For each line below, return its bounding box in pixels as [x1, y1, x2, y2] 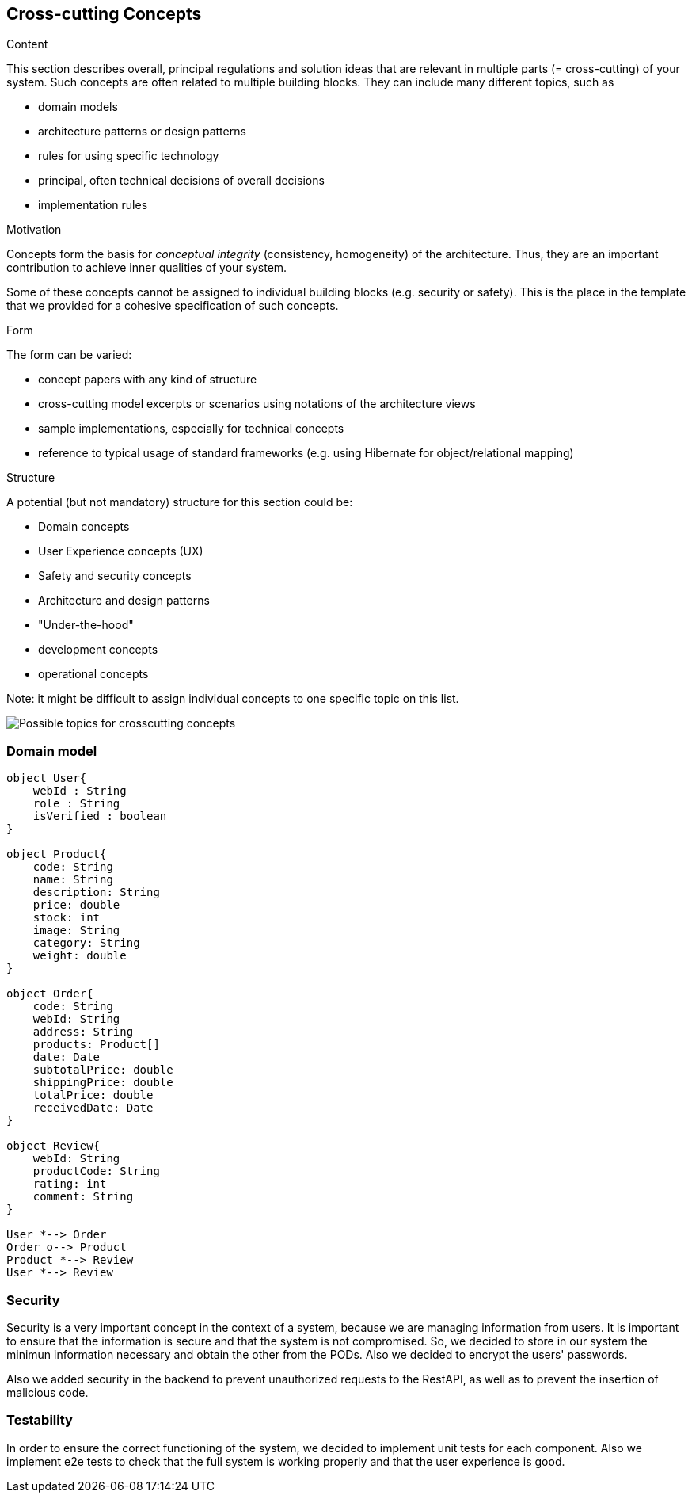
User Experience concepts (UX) [38, 544, 203, 559]
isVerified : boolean [32, 810, 167, 823]
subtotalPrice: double [32, 1063, 173, 1077]
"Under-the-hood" [38, 618, 134, 632]
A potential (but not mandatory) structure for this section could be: [6, 495, 353, 509]
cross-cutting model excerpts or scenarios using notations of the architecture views [38, 397, 476, 411]
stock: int [32, 911, 101, 925]
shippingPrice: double [32, 1076, 173, 1089]
